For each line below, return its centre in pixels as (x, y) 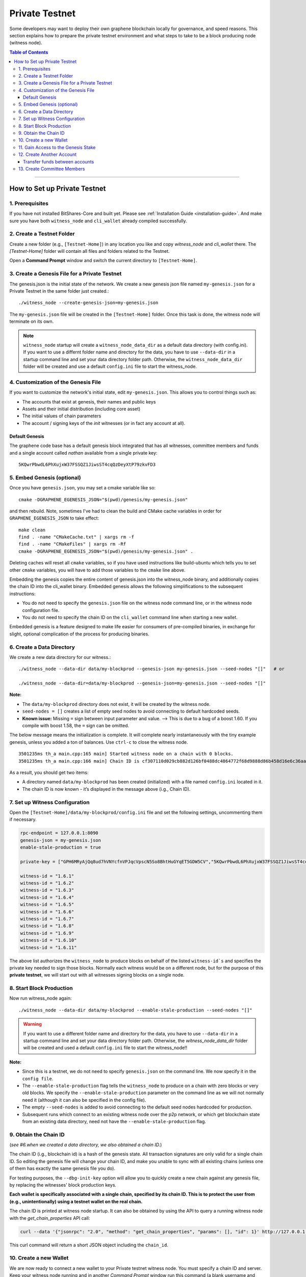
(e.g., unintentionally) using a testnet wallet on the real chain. (76, 1201)
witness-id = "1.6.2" (47, 883)
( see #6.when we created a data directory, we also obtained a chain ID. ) (86, 1145)
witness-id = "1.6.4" (47, 897)
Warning (32, 1024)
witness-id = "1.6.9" (47, 933)
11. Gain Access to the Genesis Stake (57, 147)
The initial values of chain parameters (62, 416)
